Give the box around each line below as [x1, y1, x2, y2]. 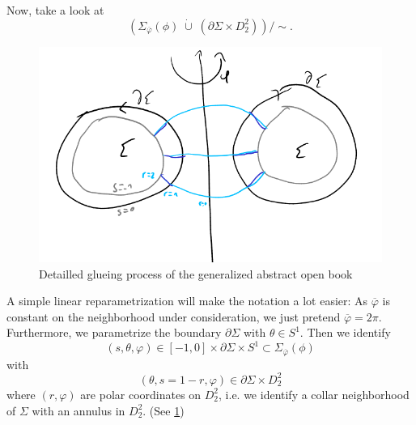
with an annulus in [32, 402, 125, 419]
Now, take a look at [6, 2, 104, 18]
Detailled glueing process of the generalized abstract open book [39, 265, 353, 282]
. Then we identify [299, 324, 391, 341]
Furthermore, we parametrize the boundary [6, 324, 222, 341]
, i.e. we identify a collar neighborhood [219, 385, 410, 402]
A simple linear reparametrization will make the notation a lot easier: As [6, 292, 368, 309]
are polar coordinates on [80, 385, 202, 402]
